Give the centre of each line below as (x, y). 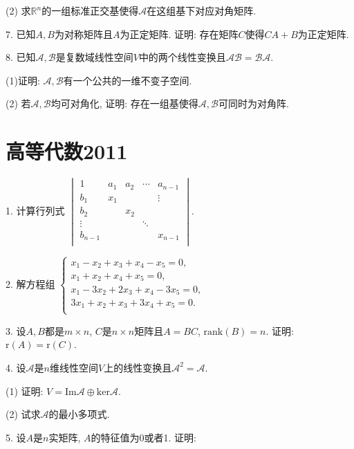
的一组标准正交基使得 (90, 10)
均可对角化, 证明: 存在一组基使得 (124, 103)
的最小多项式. (79, 414)
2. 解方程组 (30, 284)
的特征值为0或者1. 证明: (143, 437)
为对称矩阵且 (83, 34)
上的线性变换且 (138, 367)
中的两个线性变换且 (182, 57)
